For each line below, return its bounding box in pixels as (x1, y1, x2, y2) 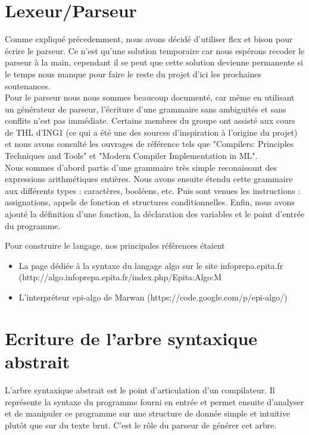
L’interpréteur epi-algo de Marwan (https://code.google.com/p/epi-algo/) (18, 291, 288, 303)
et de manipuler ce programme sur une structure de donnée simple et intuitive (5, 407, 291, 420)
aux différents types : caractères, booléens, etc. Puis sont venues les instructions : (5, 184, 301, 196)
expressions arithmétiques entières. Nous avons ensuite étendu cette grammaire (5, 173, 293, 185)
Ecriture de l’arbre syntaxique (5, 326, 258, 350)
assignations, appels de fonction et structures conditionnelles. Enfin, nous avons (5, 196, 295, 208)
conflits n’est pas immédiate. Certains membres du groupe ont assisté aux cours (5, 114, 295, 127)
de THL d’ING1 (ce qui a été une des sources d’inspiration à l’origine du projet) (5, 126, 298, 138)
